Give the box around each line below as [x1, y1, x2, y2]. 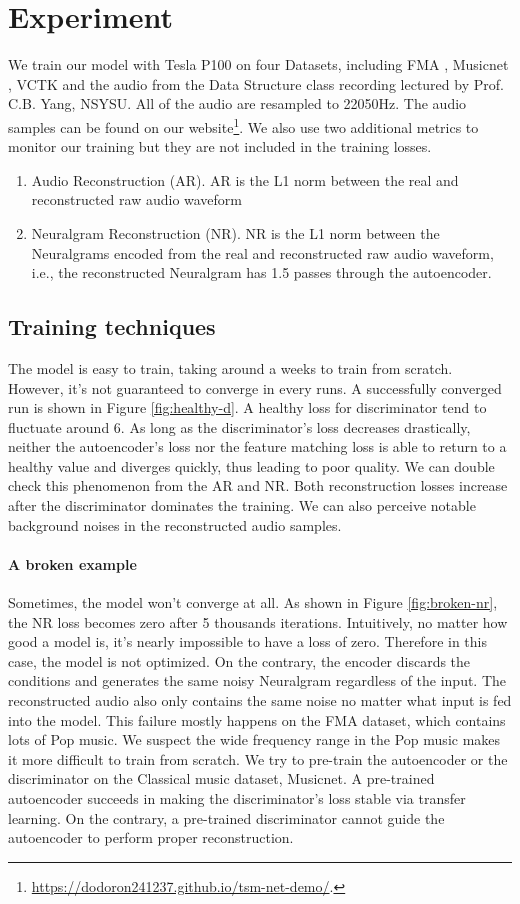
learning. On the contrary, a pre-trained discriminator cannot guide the [8, 807, 445, 828]
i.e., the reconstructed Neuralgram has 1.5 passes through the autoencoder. [31, 262, 492, 283]
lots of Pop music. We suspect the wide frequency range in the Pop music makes [8, 729, 501, 750]
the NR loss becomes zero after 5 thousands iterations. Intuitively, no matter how [8, 611, 508, 632]
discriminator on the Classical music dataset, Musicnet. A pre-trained [8, 768, 435, 789]
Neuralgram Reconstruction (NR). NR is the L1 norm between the [31, 222, 440, 243]
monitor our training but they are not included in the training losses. [8, 136, 432, 157]
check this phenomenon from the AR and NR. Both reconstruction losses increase [8, 475, 508, 496]
